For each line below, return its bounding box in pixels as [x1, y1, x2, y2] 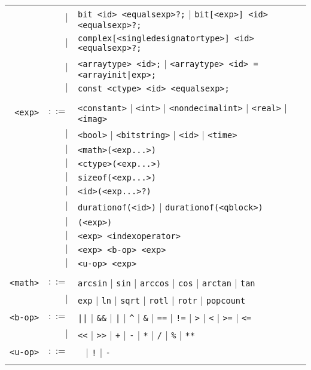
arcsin [78, 279, 108, 288]
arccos [139, 279, 169, 288]
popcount [206, 296, 246, 305]
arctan [202, 279, 231, 288]
